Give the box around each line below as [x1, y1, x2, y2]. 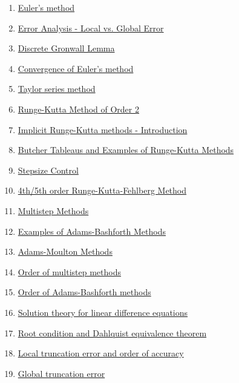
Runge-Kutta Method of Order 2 [18, 102, 139, 115]
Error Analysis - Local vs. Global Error [18, 21, 164, 34]
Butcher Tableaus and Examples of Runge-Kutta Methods [18, 143, 234, 156]
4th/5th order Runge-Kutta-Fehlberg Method [18, 184, 187, 197]
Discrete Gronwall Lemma [18, 42, 115, 54]
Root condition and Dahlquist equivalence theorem [18, 326, 207, 339]
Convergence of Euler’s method [18, 62, 134, 74]
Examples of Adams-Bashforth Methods [18, 224, 166, 237]
